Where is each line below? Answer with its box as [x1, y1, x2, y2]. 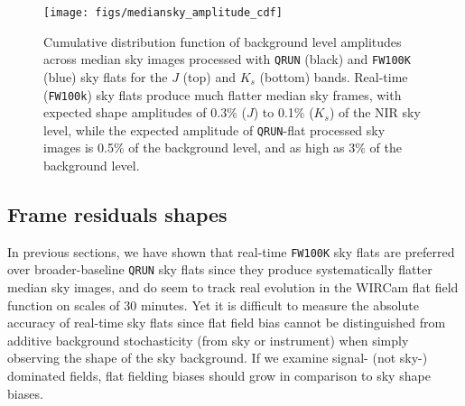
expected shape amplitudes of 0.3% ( [43, 103, 246, 122]
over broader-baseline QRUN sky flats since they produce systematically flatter [7, 260, 432, 279]
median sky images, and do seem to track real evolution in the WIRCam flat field [7, 278, 459, 297]
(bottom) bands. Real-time [259, 67, 408, 86]
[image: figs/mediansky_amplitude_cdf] [43, 6, 283, 19]
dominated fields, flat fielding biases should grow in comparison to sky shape [7, 366, 431, 385]
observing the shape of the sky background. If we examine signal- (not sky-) [7, 348, 428, 367]
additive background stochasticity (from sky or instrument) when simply [7, 330, 409, 349]
